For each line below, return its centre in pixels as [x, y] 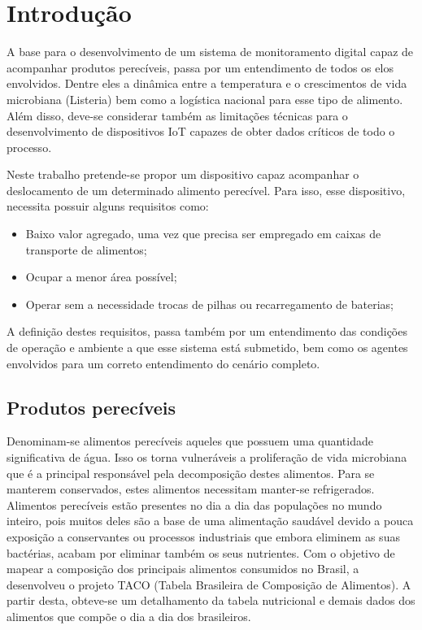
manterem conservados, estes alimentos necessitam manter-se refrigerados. [191, 489]
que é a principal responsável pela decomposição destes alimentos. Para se [191, 473]
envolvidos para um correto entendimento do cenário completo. [163, 363]
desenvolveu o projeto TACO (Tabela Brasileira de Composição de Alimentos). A [209, 584]
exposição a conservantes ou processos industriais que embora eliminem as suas [203, 536]
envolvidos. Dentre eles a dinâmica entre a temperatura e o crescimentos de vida [207, 83]
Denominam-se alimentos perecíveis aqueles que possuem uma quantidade [190, 441]
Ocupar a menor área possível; [101, 277]
